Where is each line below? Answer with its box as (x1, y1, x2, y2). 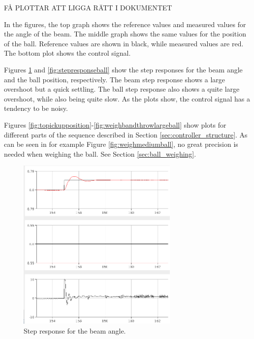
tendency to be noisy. (4, 103, 68, 113)
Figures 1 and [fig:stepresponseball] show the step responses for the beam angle (4, 64, 243, 74)
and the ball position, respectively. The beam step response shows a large (4, 74, 225, 84)
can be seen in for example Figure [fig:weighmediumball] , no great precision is (4, 139, 238, 149)
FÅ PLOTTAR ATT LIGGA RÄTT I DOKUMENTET (4, 2, 172, 12)
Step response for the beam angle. (24, 325, 126, 336)
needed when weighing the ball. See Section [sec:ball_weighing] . (4, 148, 196, 159)
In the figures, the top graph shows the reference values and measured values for (4, 19, 246, 29)
